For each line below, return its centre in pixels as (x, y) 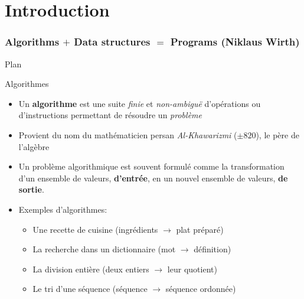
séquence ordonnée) (201, 289)
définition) (213, 249)
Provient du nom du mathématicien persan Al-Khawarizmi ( (128, 134)
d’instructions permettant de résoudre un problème (110, 115)
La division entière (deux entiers (91, 269)
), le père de (277, 134)
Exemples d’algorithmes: (63, 209)
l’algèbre (34, 146)
